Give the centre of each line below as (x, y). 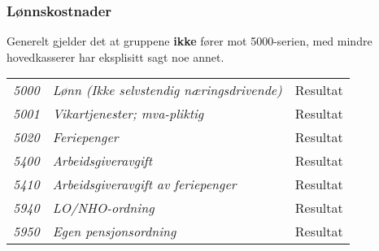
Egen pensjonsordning (114, 232)
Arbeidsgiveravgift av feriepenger (144, 184)
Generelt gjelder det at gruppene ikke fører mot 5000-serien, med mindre (189, 41)
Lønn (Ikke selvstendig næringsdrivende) (167, 90)
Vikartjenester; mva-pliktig (128, 114)
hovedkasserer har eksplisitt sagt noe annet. (115, 56)
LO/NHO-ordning (103, 208)
